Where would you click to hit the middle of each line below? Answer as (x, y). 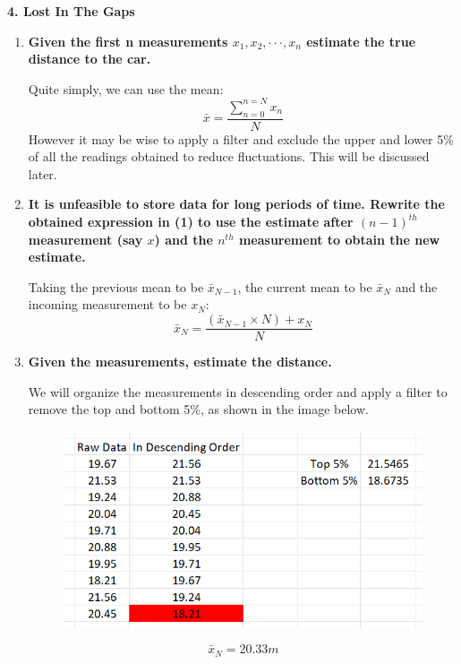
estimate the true (361, 41)
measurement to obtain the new (339, 239)
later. (43, 173)
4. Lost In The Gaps (71, 11)
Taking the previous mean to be (116, 286)
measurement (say (85, 239)
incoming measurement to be (107, 304)
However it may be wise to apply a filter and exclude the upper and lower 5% (241, 138)
